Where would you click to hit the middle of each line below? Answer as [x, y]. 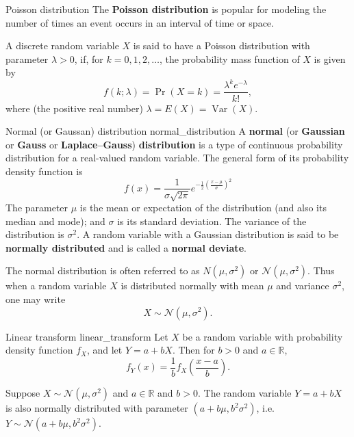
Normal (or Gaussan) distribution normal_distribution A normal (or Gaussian [175, 131]
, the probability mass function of [229, 58]
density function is [44, 171]
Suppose [23, 393]
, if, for [89, 58]
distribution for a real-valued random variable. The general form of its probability [177, 158]
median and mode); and [55, 221]
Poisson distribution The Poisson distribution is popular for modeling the [166, 9]
